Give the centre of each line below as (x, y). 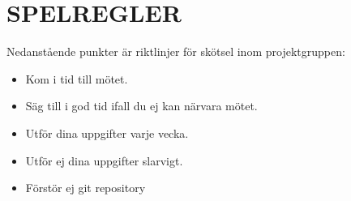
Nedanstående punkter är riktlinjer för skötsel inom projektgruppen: (176, 51)
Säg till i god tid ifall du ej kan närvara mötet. (141, 106)
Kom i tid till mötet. (77, 78)
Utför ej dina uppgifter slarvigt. (104, 160)
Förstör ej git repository (86, 188)
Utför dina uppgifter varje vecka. (107, 133)
